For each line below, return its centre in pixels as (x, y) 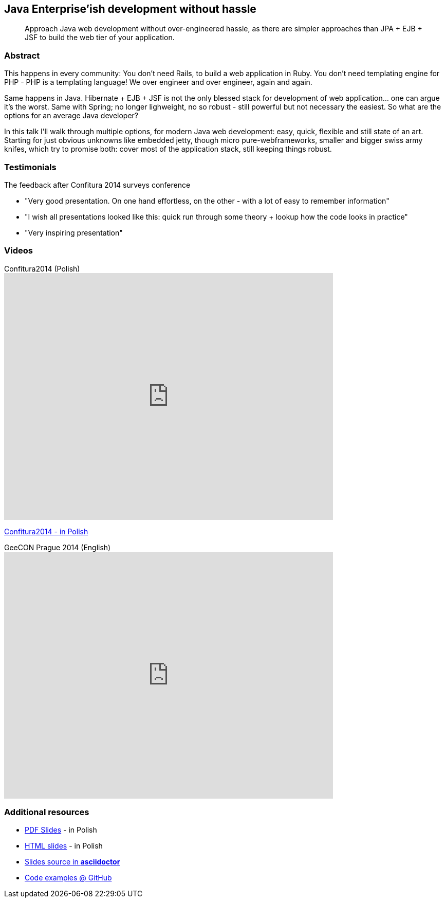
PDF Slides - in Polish (61, 830)
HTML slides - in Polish (64, 846)
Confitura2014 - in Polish (46, 531)
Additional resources (47, 812)
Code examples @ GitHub (68, 878)
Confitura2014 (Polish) (42, 268)
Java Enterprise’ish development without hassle (130, 9)
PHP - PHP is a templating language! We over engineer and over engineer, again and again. (158, 82)
